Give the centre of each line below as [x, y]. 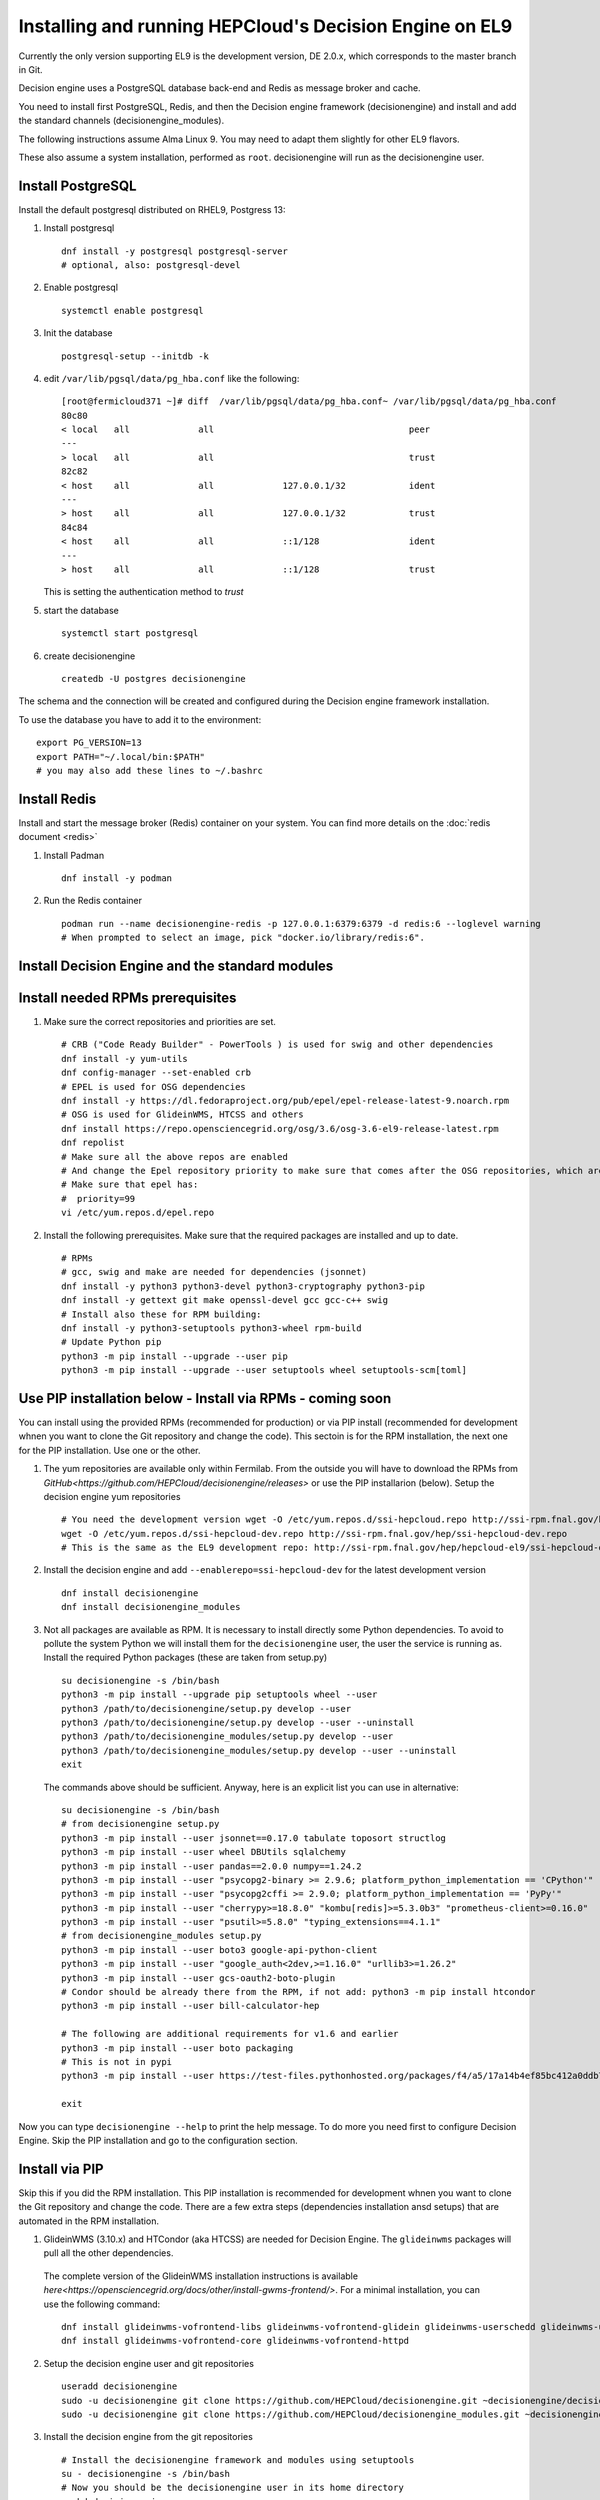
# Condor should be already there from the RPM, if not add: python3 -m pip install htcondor [298, 1992]
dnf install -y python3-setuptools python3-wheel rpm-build [211, 1328]
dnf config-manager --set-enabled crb [156, 1073]
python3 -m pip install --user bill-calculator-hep [190, 2006]
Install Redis [57, 798]
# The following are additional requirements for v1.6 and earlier [230, 2034]
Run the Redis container [92, 901]
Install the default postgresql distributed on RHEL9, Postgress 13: [152, 209]
